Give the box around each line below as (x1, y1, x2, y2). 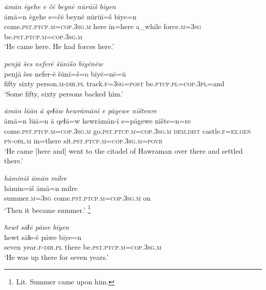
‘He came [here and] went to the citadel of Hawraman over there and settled (4, 145, 243, 156)
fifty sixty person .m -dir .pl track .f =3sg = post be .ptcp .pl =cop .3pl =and (4, 78, 225, 89)
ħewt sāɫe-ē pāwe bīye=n (4, 231, 81, 242)
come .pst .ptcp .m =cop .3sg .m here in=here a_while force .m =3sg (4, 21, 202, 32)
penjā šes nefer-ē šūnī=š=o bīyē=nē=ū (4, 68, 126, 79)
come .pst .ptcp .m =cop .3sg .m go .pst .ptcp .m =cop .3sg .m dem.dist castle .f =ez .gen (4, 125, 251, 136)
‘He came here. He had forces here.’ (4, 41, 114, 52)
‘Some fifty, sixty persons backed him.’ (4, 88, 123, 99)
